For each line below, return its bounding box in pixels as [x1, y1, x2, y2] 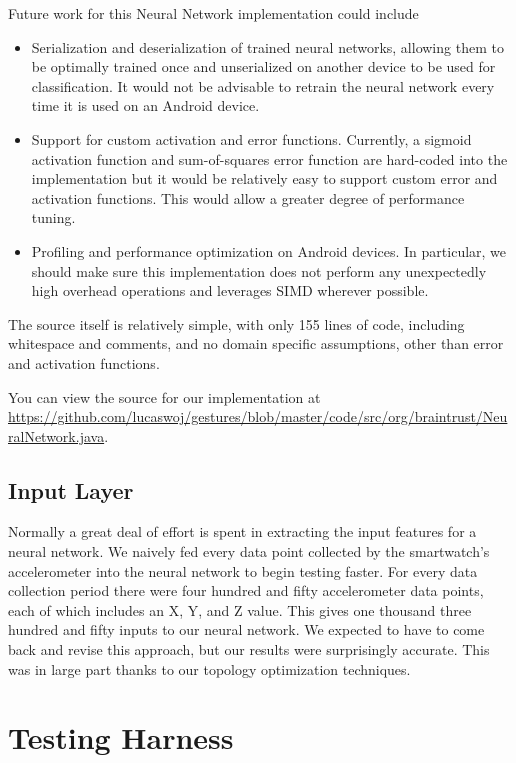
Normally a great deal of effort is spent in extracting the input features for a [8, 521, 477, 542]
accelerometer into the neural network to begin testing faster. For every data [8, 560, 478, 581]
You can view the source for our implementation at [8, 386, 321, 407]
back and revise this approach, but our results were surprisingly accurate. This [8, 639, 490, 660]
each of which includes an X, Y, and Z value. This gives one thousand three [8, 599, 472, 620]
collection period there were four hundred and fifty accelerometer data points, [8, 580, 484, 601]
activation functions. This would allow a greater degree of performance [31, 187, 465, 208]
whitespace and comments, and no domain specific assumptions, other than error [8, 333, 504, 354]
